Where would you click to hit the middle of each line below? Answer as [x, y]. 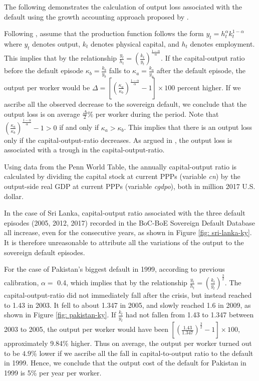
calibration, [22, 282]
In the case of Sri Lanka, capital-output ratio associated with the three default [125, 213]
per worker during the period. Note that [157, 114]
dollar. [14, 196]
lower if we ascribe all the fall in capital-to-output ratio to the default [146, 353]
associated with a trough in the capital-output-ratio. [84, 150]
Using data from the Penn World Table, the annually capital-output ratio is [120, 166]
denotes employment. [222, 43]
